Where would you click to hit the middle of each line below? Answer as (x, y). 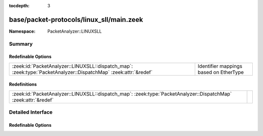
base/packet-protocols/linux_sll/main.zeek (76, 19)
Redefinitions (23, 84)
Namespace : (22, 31)
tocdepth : (19, 6)
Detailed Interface (31, 112)
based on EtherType (221, 72)
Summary (21, 44)
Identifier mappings (220, 66)
